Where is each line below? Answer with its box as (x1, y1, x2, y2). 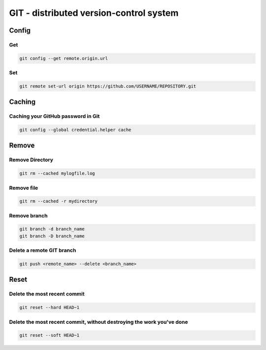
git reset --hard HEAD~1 (19, 305, 80, 310)
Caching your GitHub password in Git (9, 113, 100, 120)
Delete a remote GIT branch (9, 247, 76, 254)
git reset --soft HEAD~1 (19, 333, 80, 338)
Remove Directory (9, 156, 54, 163)
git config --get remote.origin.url (19, 55, 108, 61)
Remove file (9, 184, 38, 191)
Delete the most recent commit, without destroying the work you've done (9, 318, 188, 325)
